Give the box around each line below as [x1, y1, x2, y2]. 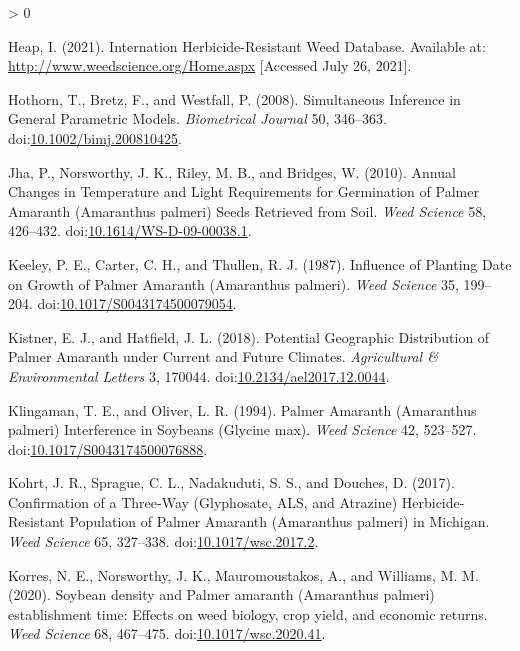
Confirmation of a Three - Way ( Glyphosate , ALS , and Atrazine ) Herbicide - [8, 491, 465, 512]
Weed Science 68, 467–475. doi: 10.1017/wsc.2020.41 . [8, 623, 326, 644]
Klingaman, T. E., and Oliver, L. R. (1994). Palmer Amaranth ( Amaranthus [8, 399, 477, 420]
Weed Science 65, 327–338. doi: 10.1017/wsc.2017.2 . [8, 531, 319, 552]
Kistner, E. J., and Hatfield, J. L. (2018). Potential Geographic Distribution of [8, 326, 490, 347]
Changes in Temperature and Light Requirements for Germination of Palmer [8, 181, 479, 202]
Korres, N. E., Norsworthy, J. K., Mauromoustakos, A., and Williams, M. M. [8, 564, 479, 585]
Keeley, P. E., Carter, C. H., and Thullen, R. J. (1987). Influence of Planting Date [8, 253, 512, 274]
